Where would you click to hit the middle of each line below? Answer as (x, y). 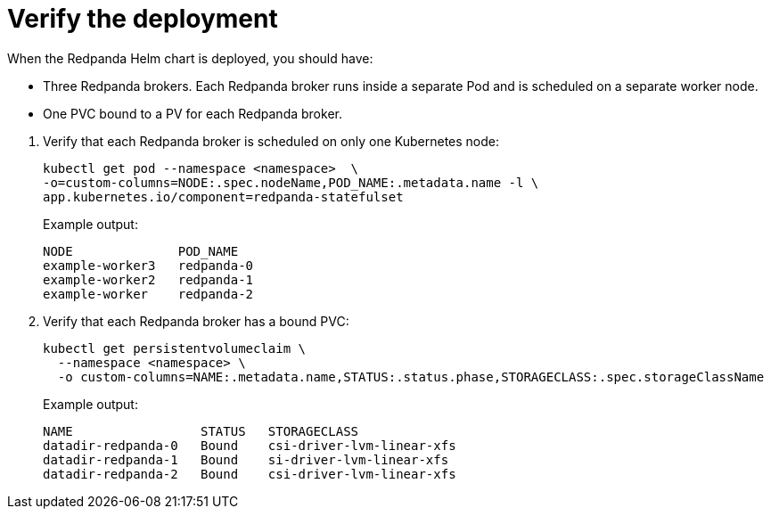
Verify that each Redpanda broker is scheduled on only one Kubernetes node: (271, 141)
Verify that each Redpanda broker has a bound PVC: (196, 321)
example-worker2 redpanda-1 (148, 279)
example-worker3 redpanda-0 (148, 265)
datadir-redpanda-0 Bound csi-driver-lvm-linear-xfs (250, 445)
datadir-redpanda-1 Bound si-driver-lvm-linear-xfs (246, 459)
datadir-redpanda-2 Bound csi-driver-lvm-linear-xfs (250, 474)
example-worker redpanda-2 (148, 294)
